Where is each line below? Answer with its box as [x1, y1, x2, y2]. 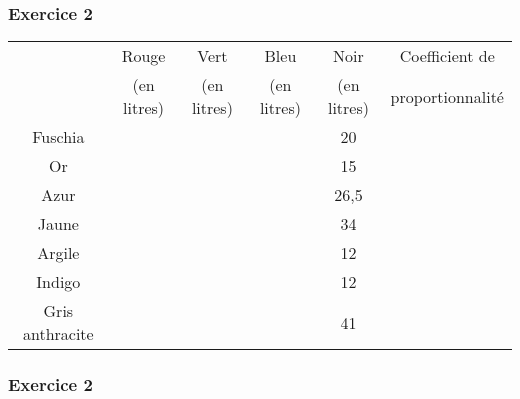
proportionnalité [390, 84, 504, 108]
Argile [37, 241, 80, 265]
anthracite [22, 322, 94, 346]
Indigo [36, 270, 81, 294]
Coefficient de [399, 44, 495, 68]
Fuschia [32, 125, 85, 149]
